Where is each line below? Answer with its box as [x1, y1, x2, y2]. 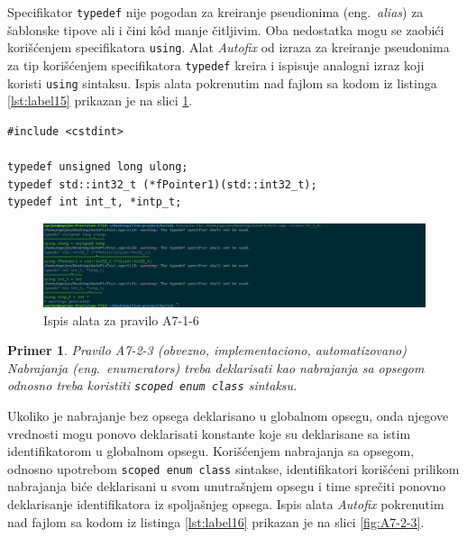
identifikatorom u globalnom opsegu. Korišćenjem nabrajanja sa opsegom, [7, 442, 415, 460]
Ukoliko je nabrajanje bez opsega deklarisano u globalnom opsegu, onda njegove [7, 406, 449, 424]
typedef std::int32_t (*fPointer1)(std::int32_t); [7, 178, 317, 191]
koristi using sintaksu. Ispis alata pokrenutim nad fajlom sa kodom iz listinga [7, 73, 437, 92]
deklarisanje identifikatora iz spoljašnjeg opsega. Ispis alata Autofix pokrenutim [7, 495, 444, 513]
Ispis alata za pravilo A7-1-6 [43, 310, 199, 329]
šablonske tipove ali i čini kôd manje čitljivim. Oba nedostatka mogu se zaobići [7, 20, 444, 39]
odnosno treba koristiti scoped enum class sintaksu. [7, 376, 298, 395]
